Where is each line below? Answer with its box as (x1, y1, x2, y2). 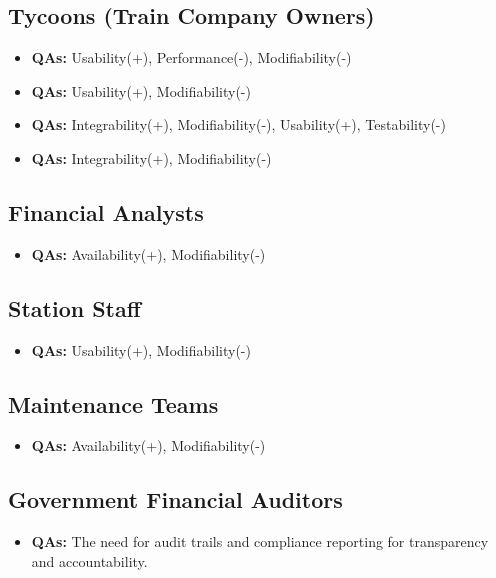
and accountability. (31, 550, 148, 571)
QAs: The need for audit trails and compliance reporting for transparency (31, 531, 489, 552)
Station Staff (8, 292, 141, 323)
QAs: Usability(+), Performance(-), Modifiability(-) (31, 47, 352, 68)
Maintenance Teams (8, 388, 219, 419)
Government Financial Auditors (8, 484, 343, 515)
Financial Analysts (8, 196, 204, 227)
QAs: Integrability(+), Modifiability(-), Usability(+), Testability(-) (31, 114, 446, 135)
